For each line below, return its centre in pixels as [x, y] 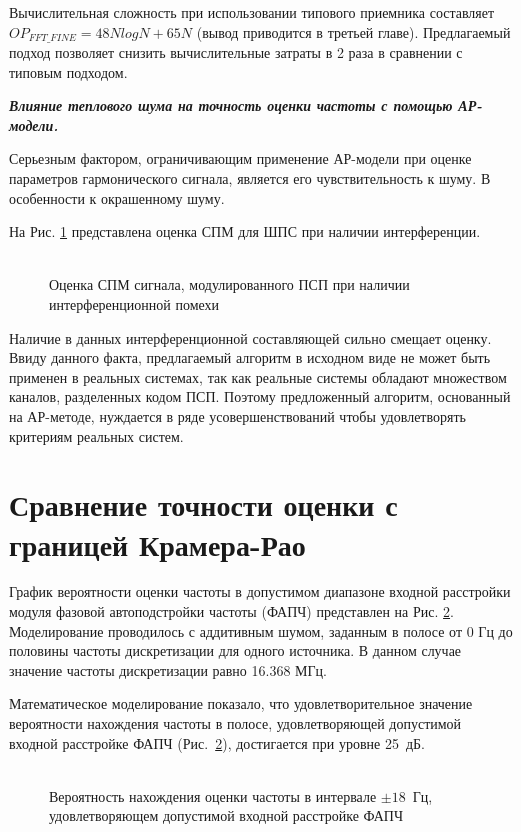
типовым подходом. [68, 71]
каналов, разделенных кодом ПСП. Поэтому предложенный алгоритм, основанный [260, 396]
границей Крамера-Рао [157, 543]
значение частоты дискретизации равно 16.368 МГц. [168, 669]
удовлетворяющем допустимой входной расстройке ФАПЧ [226, 815]
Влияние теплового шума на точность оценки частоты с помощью [231, 105]
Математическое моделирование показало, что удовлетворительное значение [241, 703]
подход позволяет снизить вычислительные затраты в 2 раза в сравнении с [236, 52]
